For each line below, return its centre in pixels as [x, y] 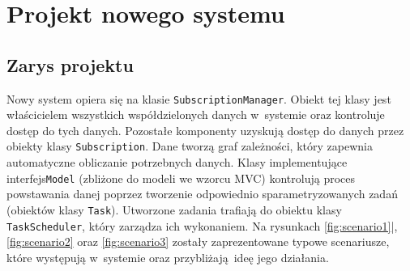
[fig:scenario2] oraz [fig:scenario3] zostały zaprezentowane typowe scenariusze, [198, 241]
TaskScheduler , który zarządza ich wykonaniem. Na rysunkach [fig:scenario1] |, [202, 225]
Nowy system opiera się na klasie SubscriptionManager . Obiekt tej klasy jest [199, 98]
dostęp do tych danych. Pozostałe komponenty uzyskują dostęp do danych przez [205, 130]
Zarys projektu [70, 64]
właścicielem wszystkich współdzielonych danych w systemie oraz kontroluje [196, 114]
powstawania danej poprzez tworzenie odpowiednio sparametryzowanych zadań [202, 194]
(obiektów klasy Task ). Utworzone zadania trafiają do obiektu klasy [174, 209]
